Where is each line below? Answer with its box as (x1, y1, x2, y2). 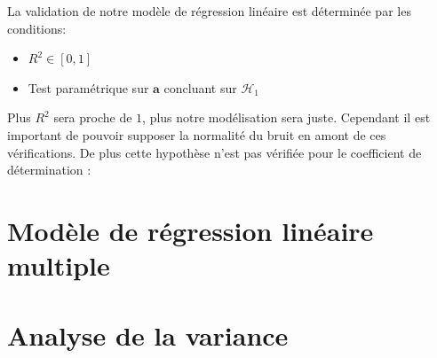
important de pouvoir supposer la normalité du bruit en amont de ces (7, 125, 386, 144)
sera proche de (53, 108, 132, 127)
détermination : (7, 160, 91, 179)
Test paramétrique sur (28, 78, 149, 97)
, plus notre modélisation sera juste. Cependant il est (142, 108, 431, 127)
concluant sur (163, 78, 237, 97)
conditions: (7, 19, 67, 37)
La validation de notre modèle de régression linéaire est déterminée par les (7, 2, 411, 19)
